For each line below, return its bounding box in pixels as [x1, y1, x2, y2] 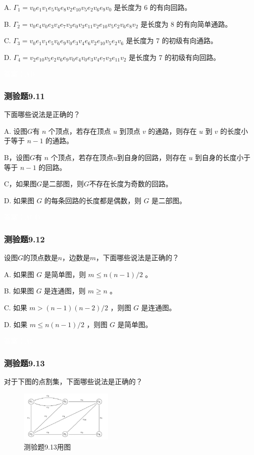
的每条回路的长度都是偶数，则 [44, 195, 142, 205]
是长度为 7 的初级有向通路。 [126, 35, 217, 46]
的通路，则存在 [148, 125, 197, 136]
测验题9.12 [4, 232, 45, 245]
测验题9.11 [4, 89, 45, 102]
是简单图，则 [44, 269, 86, 279]
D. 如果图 [4, 195, 35, 205]
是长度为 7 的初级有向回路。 [129, 52, 220, 62]
